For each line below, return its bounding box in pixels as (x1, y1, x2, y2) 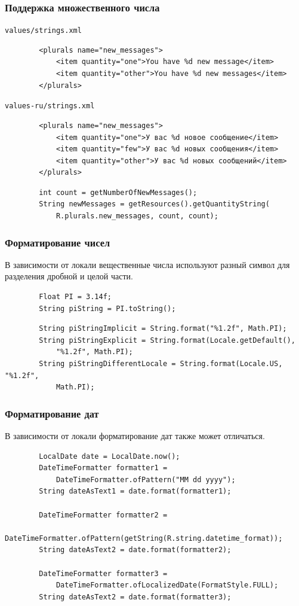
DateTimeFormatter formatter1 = (39, 464, 168, 473)
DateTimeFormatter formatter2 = (39, 510, 168, 519)
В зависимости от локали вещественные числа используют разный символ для (5, 258, 290, 270)
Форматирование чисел (5, 235, 110, 249)
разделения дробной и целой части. (5, 270, 133, 282)
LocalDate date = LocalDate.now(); (39, 452, 180, 461)
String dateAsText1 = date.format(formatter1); (39, 487, 232, 496)
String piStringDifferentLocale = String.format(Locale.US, (39, 360, 283, 369)
